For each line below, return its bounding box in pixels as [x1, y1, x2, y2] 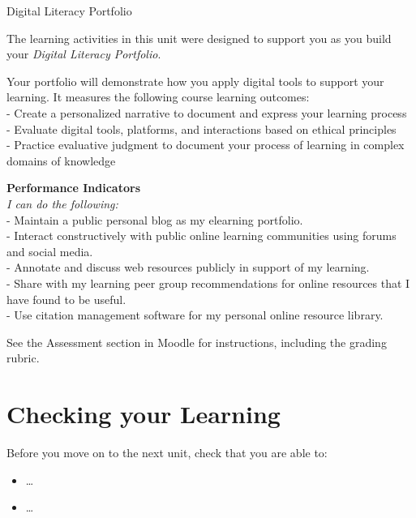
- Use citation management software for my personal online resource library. [6, 306, 384, 323]
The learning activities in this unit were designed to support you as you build [6, 29, 392, 46]
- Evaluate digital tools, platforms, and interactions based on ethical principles [6, 120, 397, 137]
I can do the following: [6, 195, 118, 212]
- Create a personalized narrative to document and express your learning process [6, 104, 407, 121]
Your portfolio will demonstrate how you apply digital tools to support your [6, 72, 384, 89]
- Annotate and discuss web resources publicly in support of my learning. [6, 259, 370, 276]
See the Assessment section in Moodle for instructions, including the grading [6, 333, 387, 350]
